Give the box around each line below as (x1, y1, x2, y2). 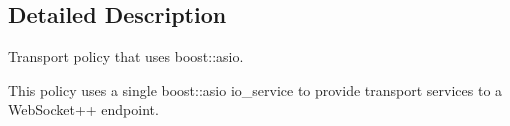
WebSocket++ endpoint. (8, 99, 159, 120)
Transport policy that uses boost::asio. (8, 46, 244, 67)
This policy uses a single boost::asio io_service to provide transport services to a (8, 79, 503, 100)
